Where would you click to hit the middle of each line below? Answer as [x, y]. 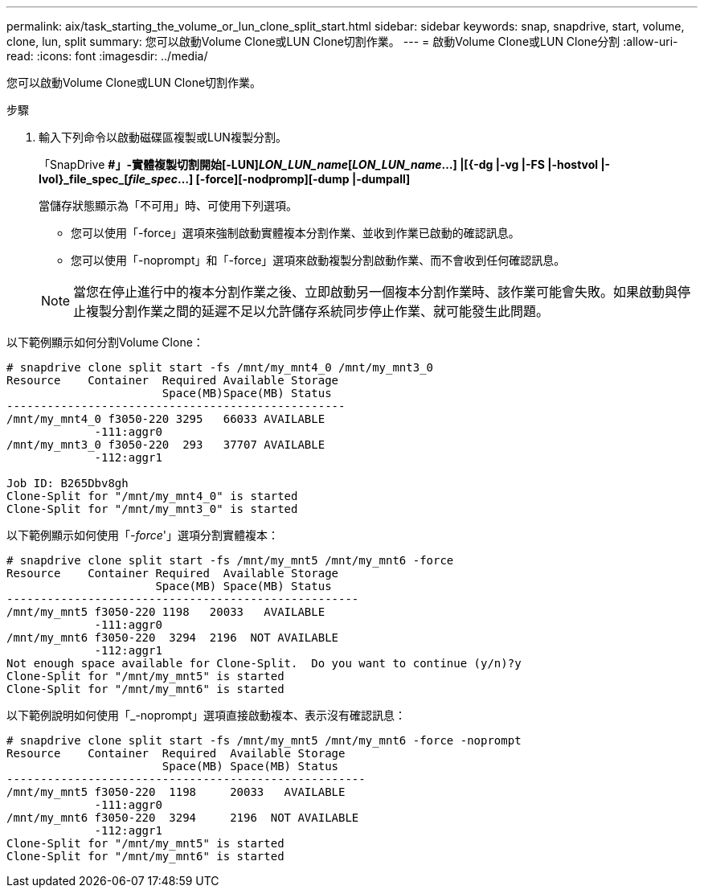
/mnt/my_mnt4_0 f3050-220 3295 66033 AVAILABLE [166, 419]
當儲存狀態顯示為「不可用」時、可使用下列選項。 [168, 205]
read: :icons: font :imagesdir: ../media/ [107, 56]
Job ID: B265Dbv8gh [68, 483]
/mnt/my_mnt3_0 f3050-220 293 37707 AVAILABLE [166, 445]
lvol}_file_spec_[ [84, 179]
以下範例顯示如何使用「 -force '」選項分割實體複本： [143, 535]
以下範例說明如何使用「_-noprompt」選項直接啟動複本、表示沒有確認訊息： [206, 715]
